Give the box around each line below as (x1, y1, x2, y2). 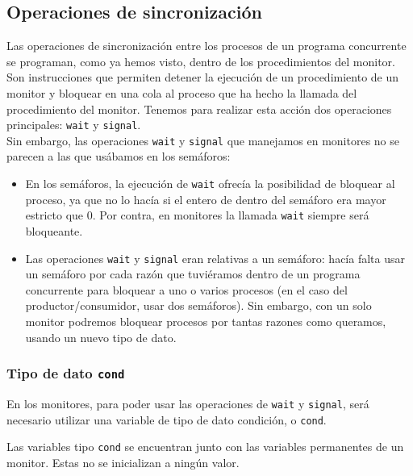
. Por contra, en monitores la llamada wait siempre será (92, 207, 369, 223)
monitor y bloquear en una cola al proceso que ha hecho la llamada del (6, 84, 357, 101)
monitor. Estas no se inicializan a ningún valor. (6, 453, 240, 470)
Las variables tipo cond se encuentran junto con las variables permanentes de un (6, 438, 404, 455)
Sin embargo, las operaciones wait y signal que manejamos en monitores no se (6, 132, 399, 148)
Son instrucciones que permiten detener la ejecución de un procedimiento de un (6, 69, 399, 86)
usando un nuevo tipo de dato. (25, 328, 177, 345)
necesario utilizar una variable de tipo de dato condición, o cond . (6, 411, 327, 428)
